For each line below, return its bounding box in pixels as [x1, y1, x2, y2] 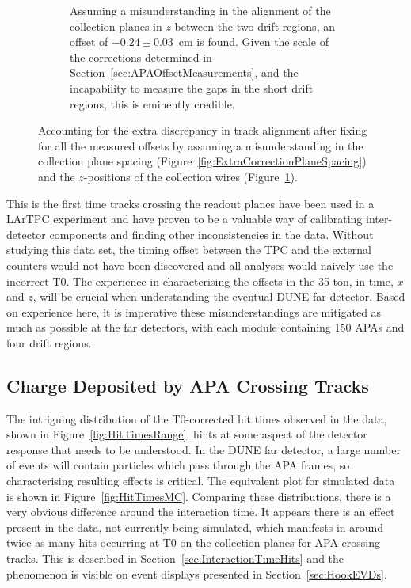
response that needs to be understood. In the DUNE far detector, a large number [6, 441, 401, 457]
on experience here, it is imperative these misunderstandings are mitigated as [6, 303, 382, 320]
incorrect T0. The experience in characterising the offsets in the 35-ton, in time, [6, 272, 394, 289]
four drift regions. [6, 334, 92, 351]
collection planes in [70, 17, 162, 34]
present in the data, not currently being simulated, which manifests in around [6, 518, 384, 535]
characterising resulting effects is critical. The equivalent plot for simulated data [6, 472, 395, 489]
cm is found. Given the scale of [178, 33, 329, 50]
